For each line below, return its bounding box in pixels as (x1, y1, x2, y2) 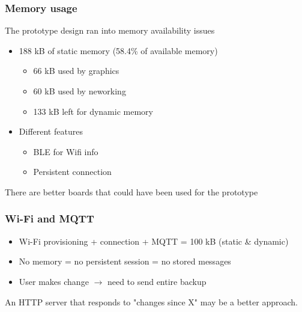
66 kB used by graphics (33, 64, 119, 77)
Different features (19, 125, 83, 138)
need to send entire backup (107, 275, 207, 287)
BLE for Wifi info (33, 145, 98, 158)
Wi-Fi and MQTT (5, 211, 94, 226)
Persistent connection (33, 165, 112, 178)
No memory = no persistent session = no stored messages (19, 255, 231, 268)
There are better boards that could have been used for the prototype (5, 185, 258, 198)
